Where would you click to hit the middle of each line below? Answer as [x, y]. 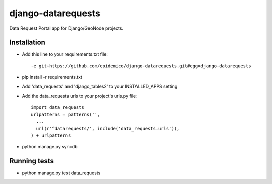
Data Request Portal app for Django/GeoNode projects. [66, 28]
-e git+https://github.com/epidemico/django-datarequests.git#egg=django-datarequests [141, 66]
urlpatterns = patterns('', [65, 114]
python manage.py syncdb [50, 147]
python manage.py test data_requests [61, 173]
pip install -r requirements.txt [52, 77]
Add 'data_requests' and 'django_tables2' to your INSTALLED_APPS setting [100, 86]
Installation [27, 42]
